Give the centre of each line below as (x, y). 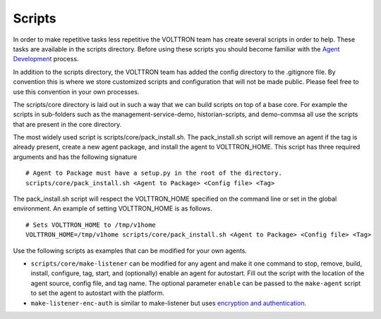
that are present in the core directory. (67, 124)
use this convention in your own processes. (76, 92)
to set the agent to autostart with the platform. (98, 293)
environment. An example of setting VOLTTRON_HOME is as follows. (113, 208)
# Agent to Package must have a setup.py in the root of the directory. (154, 173)
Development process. (46, 59)
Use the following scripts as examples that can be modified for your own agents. (130, 251)
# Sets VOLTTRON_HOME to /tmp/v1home (91, 225)
